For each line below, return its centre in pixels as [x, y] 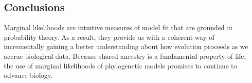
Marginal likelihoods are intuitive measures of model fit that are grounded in [118, 27]
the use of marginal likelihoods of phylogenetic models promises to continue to [121, 65]
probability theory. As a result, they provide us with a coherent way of [109, 37]
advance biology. [28, 75]
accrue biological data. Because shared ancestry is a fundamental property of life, [125, 56]
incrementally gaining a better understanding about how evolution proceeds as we [126, 46]
